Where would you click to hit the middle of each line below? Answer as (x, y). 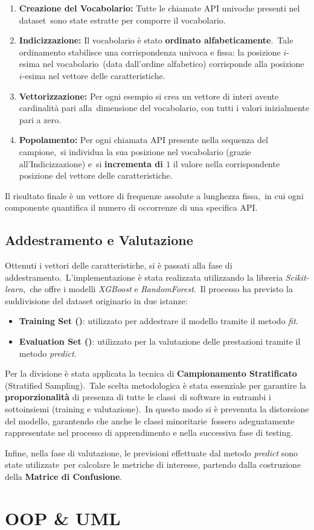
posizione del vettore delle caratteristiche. (96, 175)
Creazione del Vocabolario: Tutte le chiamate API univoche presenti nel (159, 8)
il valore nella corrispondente (226, 163)
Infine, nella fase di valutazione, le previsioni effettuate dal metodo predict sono (152, 452)
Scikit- (297, 277)
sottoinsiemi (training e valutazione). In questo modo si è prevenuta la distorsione (157, 409)
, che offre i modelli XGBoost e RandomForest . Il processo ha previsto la (158, 289)
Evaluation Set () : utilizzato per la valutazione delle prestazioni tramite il (160, 341)
